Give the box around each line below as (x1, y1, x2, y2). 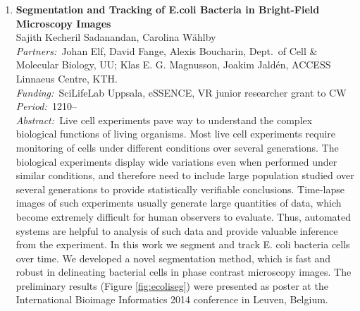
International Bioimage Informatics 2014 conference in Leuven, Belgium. (15, 292, 328, 307)
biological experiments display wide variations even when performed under (15, 154, 337, 169)
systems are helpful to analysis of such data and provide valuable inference (15, 223, 338, 238)
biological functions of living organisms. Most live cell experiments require (15, 126, 336, 141)
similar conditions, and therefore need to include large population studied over (15, 168, 354, 183)
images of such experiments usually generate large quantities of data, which (15, 195, 342, 210)
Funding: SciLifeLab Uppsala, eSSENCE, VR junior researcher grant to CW (15, 85, 347, 99)
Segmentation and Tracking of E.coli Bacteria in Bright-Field (15, 2, 320, 16)
